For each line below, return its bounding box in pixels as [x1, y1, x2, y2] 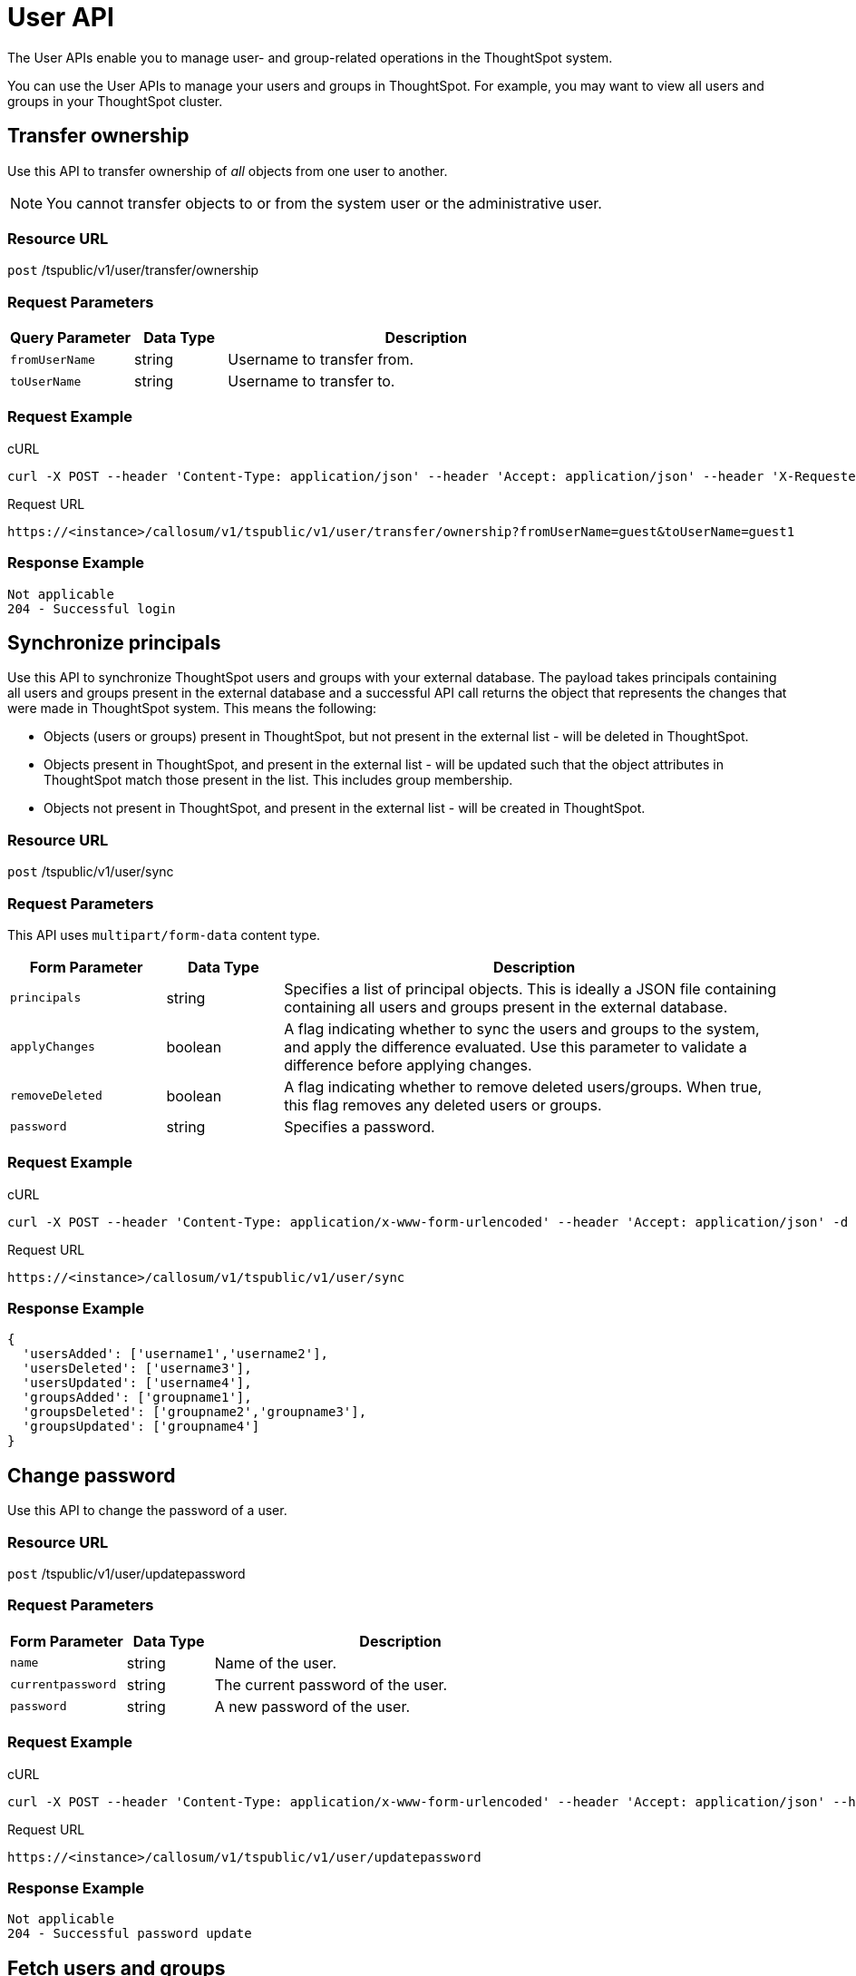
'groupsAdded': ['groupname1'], [22, 1390, 252, 1405]
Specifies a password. [284, 1117, 435, 1136]
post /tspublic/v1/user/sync [7, 864, 174, 880]
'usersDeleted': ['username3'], [22, 1361, 252, 1376]
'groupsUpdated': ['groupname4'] [22, 1419, 260, 1434]
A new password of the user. [214, 1697, 411, 1716]
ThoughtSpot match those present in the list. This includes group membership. [44, 772, 513, 788]
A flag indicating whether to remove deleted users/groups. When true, [284, 1077, 763, 1096]
